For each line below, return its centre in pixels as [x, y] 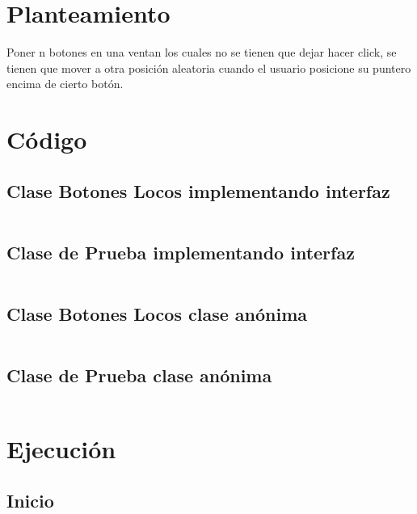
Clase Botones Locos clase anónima [157, 314]
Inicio [30, 500]
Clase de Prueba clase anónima [139, 375]
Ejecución [61, 449]
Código [47, 139]
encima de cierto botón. [65, 84]
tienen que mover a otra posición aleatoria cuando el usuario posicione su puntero [209, 67]
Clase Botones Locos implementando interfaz [198, 190]
